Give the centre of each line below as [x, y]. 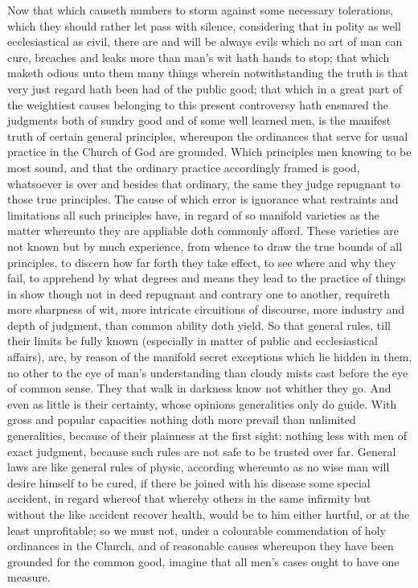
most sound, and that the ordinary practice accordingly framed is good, [184, 167]
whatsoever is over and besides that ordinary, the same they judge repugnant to [204, 183]
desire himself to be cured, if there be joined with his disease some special [189, 482]
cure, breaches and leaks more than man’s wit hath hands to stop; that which [199, 57]
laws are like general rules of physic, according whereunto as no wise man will [199, 467]
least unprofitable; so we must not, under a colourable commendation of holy [197, 530]
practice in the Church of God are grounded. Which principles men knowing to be [209, 152]
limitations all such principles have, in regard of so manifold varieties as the [194, 214]
